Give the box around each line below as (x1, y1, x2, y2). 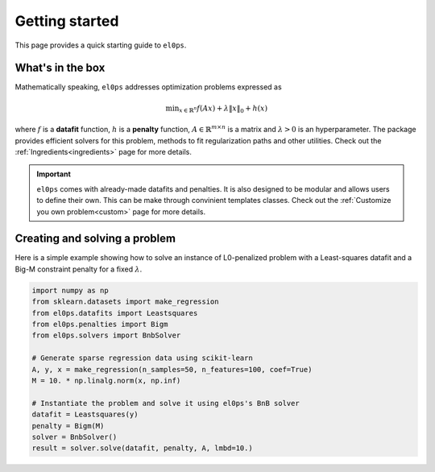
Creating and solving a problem (14, 232, 176, 246)
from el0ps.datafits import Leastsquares (31, 308, 198, 317)
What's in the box (14, 61, 106, 75)
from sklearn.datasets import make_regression (31, 297, 219, 306)
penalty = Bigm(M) (31, 421, 105, 430)
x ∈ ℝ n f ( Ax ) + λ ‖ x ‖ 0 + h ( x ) (178, 103, 268, 114)
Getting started (14, 12, 119, 30)
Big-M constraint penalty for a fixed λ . (14, 264, 143, 274)
